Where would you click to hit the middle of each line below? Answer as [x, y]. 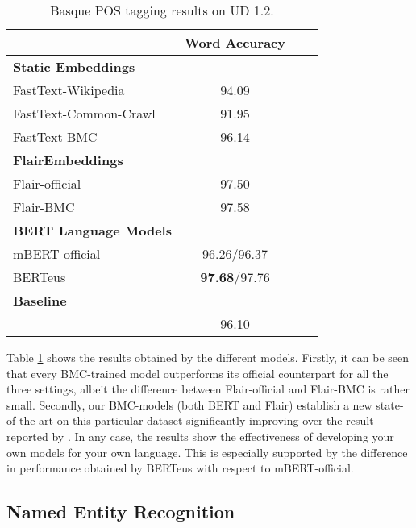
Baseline [40, 300]
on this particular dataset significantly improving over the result [215, 420]
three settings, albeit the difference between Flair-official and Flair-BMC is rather [208, 389]
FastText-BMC [55, 137]
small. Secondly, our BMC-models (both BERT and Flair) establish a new [189, 404]
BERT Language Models [92, 230]
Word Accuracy [235, 42]
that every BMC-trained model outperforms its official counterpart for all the [198, 373]
